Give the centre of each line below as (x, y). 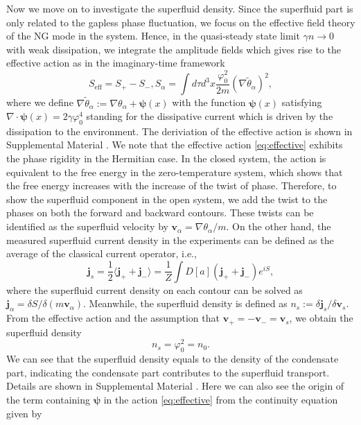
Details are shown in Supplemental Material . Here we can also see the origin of (175, 386)
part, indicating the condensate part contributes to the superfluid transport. (168, 372)
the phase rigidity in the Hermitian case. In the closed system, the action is (166, 158)
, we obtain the (321, 318)
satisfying (302, 102)
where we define (40, 102)
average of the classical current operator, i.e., (102, 253)
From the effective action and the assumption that (113, 318)
